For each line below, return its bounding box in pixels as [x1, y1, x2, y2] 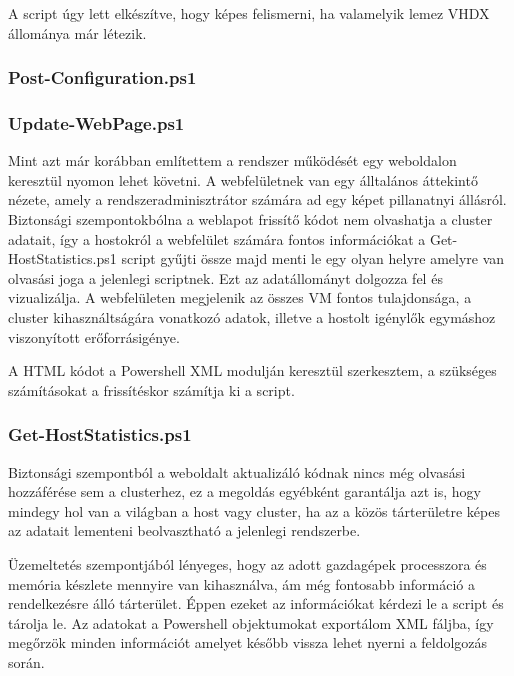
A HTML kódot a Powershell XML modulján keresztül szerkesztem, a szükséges [8, 360, 497, 381]
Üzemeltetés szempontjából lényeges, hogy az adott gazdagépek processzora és [8, 553, 487, 574]
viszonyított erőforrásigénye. [8, 326, 180, 347]
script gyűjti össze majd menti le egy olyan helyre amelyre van [121, 248, 505, 269]
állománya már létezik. [8, 22, 147, 43]
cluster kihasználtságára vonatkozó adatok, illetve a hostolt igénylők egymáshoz [8, 307, 496, 327]
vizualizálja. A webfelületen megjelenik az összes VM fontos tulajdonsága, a [8, 287, 472, 308]
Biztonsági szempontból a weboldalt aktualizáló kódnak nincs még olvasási [8, 461, 466, 482]
